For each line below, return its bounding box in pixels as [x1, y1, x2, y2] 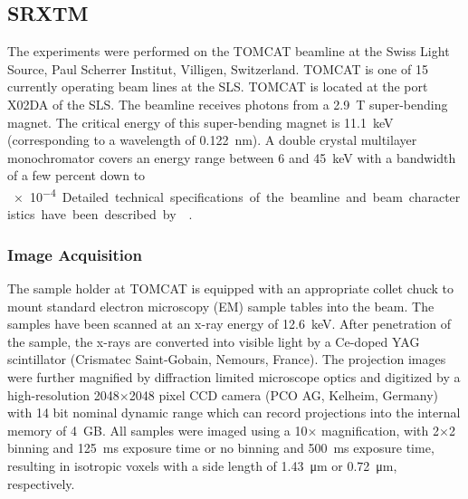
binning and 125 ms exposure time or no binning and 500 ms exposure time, [7, 438, 435, 457]
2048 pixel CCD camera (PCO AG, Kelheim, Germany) [129, 385, 439, 404]
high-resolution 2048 [7, 385, 119, 404]
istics [7, 205, 35, 224]
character [408, 187, 461, 206]
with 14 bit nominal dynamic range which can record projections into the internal [7, 403, 461, 422]
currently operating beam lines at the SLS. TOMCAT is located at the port [7, 77, 428, 96]
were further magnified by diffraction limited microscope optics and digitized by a [7, 367, 461, 386]
